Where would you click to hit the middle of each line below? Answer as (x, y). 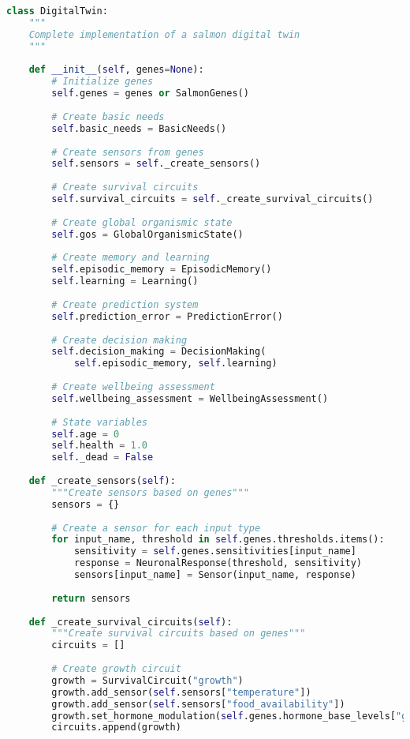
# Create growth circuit (116, 669)
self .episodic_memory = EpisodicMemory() (162, 270)
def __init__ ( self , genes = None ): (116, 70)
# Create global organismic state (142, 222)
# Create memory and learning (130, 258)
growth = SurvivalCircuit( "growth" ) (147, 680)
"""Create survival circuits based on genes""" (179, 634)
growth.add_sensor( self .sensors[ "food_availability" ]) (198, 704)
